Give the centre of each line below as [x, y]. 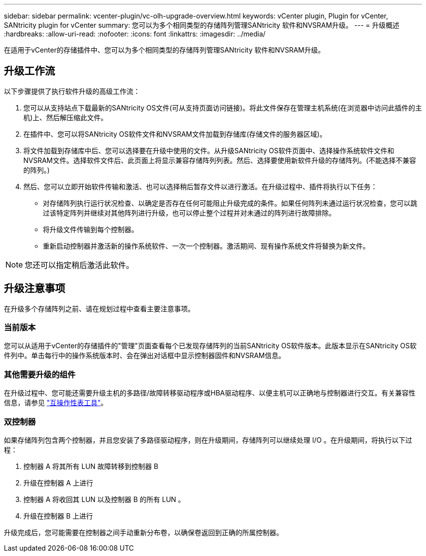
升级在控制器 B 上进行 [58, 516]
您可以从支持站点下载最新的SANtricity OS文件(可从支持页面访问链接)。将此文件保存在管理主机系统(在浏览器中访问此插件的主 [223, 108]
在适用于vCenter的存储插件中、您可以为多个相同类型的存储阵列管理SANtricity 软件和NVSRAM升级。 [164, 50]
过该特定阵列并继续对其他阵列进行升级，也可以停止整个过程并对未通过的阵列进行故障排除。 [189, 213]
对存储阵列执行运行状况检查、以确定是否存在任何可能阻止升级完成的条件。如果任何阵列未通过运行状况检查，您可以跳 [230, 203]
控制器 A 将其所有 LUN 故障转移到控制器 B [91, 466]
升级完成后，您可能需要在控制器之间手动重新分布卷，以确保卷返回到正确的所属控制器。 [143, 532]
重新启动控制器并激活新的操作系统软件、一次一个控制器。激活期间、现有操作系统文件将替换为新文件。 [206, 246]
